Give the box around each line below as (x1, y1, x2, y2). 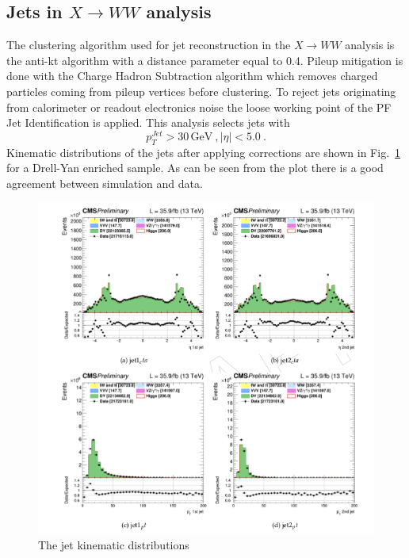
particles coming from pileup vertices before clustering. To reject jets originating (6, 82, 396, 99)
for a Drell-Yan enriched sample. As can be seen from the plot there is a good (6, 159, 384, 176)
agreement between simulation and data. (6, 174, 203, 191)
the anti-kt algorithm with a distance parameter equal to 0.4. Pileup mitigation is (6, 52, 403, 68)
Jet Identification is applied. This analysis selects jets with (6, 114, 290, 131)
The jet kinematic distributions (38, 536, 189, 552)
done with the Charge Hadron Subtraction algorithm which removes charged (6, 67, 378, 84)
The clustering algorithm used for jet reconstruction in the (6, 36, 291, 53)
